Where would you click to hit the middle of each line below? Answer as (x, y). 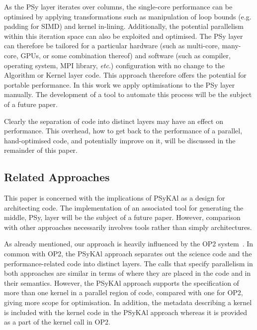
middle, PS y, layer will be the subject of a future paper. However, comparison (122, 217)
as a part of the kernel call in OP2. (57, 322)
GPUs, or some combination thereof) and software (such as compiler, (126, 55)
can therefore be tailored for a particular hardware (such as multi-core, (112, 46)
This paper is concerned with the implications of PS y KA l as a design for (115, 198)
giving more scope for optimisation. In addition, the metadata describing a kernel (128, 302)
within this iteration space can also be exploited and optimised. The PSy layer (124, 36)
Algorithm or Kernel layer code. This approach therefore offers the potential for (125, 75)
